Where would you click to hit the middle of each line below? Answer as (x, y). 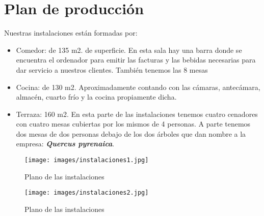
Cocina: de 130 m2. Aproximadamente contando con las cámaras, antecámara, (138, 87)
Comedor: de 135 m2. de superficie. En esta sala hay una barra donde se (129, 50)
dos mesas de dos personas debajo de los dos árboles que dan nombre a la (131, 133)
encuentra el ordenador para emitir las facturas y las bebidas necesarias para (136, 60)
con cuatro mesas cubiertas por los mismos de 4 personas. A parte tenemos (133, 124)
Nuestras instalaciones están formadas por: (71, 33)
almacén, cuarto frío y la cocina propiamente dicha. (96, 97)
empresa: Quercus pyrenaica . (65, 144)
